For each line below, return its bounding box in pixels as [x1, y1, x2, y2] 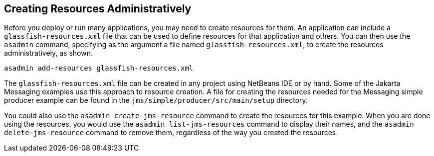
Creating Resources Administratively [4, 2, 192, 15]
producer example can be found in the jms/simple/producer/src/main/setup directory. [4, 96, 308, 105]
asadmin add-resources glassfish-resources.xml [4, 64, 194, 73]
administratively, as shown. [4, 49, 93, 58]
